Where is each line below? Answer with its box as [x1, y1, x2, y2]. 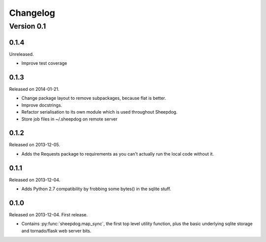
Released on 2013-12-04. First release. [9, 212, 88, 218]
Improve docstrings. [21, 102, 63, 108]
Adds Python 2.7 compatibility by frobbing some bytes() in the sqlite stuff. [21, 186, 171, 192]
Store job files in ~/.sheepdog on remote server [21, 116, 118, 122]
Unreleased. [9, 51, 34, 57]
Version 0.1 [9, 22, 46, 31]
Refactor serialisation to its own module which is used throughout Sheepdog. [21, 109, 178, 115]
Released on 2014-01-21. [9, 86, 60, 92]
